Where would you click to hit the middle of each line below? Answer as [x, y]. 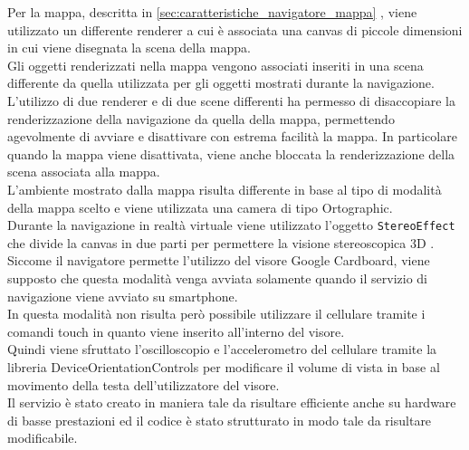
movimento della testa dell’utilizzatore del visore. [144, 384]
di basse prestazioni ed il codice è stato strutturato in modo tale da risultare [220, 420]
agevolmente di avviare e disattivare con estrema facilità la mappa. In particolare [232, 136]
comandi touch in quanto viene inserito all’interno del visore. [176, 331]
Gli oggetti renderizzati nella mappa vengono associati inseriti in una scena [215, 65]
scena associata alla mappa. [84, 172]
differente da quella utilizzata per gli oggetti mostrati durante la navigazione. [221, 83]
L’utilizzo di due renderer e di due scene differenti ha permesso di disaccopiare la [231, 100]
